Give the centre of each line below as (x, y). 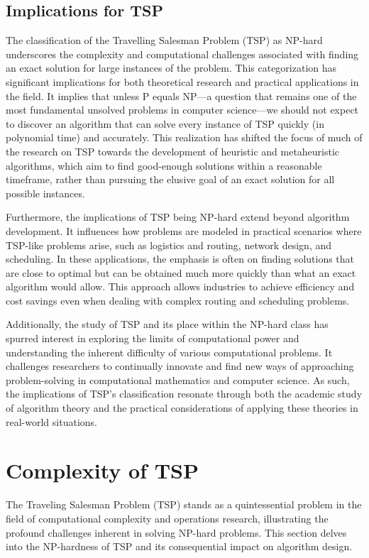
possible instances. (45, 193)
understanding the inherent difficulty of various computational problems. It (169, 352)
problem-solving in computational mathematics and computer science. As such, (178, 379)
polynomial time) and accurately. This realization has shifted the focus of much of (184, 137)
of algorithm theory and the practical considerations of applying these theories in (182, 408)
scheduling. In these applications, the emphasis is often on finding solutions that (180, 259)
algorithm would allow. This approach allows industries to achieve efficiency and (180, 286)
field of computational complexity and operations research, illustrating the (167, 518)
